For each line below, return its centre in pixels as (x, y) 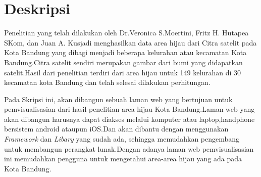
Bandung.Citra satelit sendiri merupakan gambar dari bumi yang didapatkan (123, 62)
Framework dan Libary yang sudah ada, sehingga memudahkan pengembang (122, 139)
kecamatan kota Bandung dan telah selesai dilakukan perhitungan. (107, 82)
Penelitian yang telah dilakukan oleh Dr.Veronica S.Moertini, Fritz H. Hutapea (126, 33)
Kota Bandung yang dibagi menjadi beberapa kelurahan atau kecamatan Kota (125, 52)
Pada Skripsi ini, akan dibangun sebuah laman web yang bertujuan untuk (118, 99)
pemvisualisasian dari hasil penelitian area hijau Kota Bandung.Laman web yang (129, 109)
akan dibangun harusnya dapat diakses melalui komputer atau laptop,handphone (129, 119)
